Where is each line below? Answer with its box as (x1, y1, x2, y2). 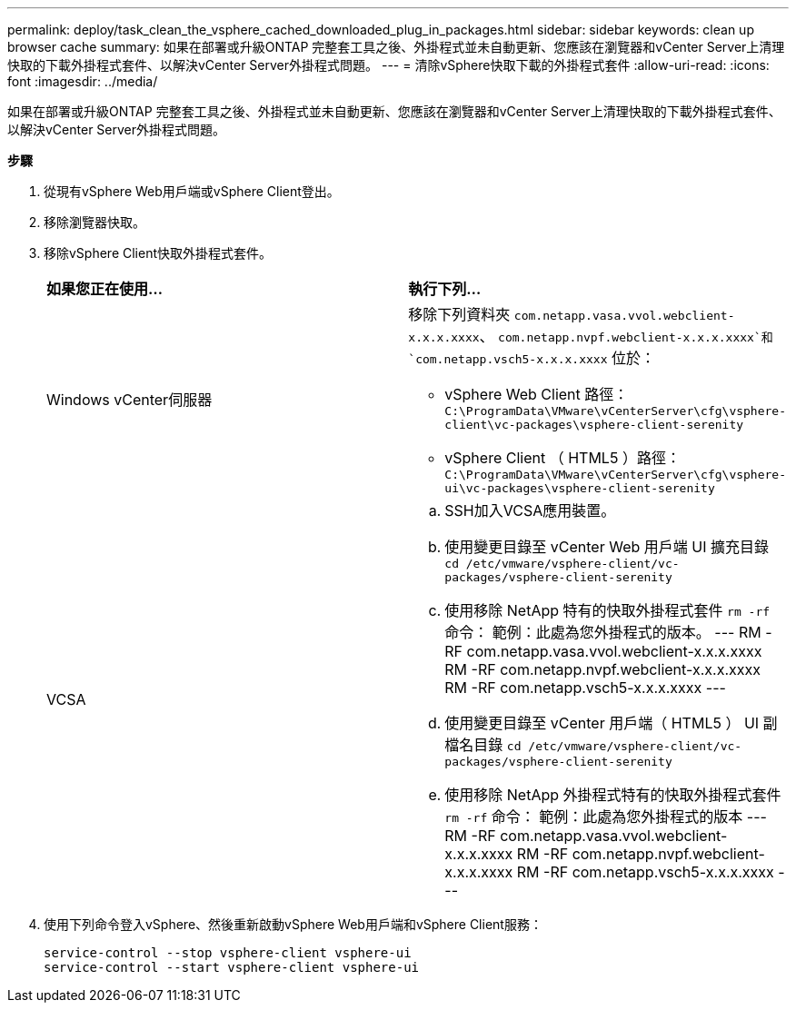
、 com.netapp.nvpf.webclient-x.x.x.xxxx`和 (479, 327, 773, 345)
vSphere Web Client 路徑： (444, 385, 629, 403)
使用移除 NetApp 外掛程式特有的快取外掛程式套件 (444, 786, 781, 804)
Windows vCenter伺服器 (46, 391, 213, 409)
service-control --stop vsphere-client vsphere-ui (44, 946, 412, 960)
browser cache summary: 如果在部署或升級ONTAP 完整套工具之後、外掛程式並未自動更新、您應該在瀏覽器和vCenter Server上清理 (7, 39, 785, 54)
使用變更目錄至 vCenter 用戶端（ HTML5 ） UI (444, 714, 760, 732)
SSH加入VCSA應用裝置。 (444, 501, 616, 520)
